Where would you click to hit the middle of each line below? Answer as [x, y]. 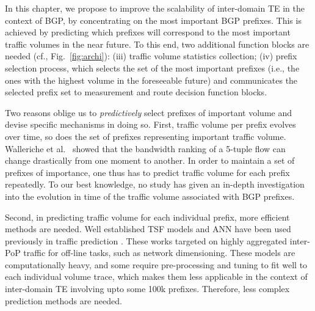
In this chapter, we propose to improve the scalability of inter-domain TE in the [155, 8]
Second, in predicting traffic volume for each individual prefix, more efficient [147, 217]
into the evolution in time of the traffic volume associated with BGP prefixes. [150, 196]
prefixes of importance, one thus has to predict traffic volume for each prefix [147, 172]
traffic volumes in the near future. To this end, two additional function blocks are [157, 44]
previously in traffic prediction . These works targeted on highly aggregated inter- [157, 240]
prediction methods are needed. [63, 300]
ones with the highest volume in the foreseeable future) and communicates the [151, 80]
